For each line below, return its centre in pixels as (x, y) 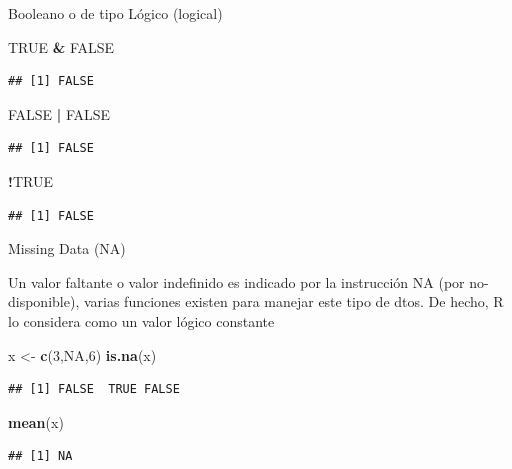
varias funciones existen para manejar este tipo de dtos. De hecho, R (293, 301)
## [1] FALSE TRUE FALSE (94, 389)
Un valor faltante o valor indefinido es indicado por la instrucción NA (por (236, 281)
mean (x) (36, 421)
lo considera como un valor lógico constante (141, 320)
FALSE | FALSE (59, 113)
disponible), (44, 301)
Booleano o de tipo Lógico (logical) (115, 13)
